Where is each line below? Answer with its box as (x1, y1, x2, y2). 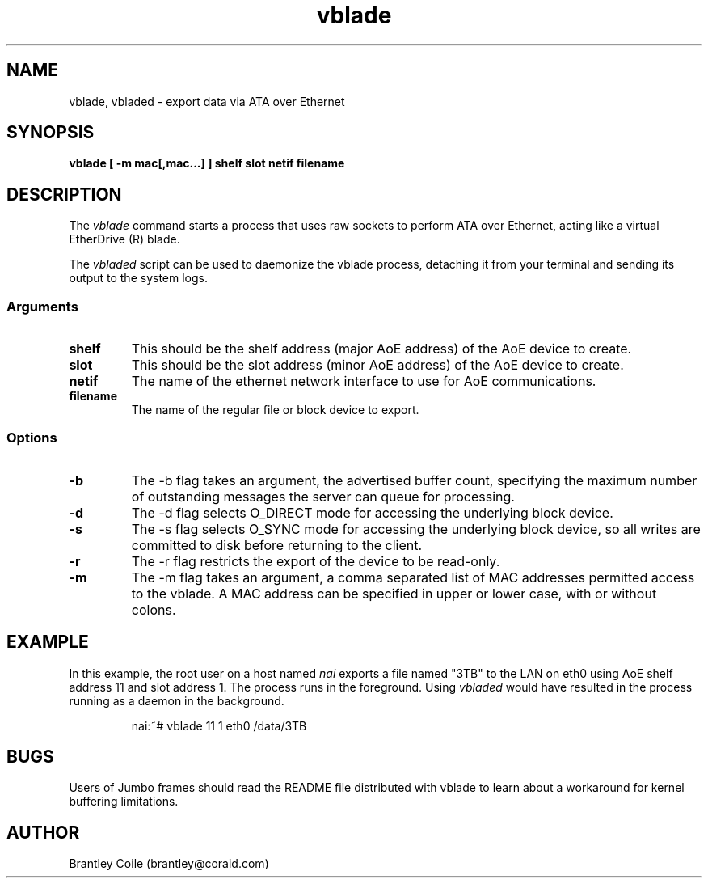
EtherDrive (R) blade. (69, 232, 180, 247)
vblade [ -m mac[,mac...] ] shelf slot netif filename (69, 156, 345, 171)
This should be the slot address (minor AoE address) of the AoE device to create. (131, 357, 624, 374)
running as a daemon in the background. (69, 693, 284, 708)
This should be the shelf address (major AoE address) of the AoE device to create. (131, 340, 632, 357)
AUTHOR (6, 822, 80, 843)
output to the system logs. (69, 271, 208, 286)
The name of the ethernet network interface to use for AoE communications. (131, 373, 596, 390)
